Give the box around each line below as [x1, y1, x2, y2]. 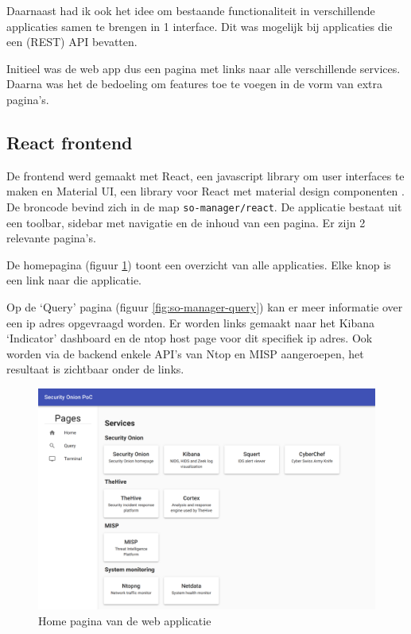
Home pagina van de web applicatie [38, 612, 211, 628]
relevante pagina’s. [6, 230, 96, 246]
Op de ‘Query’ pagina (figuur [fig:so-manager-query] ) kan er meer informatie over [6, 298, 403, 315]
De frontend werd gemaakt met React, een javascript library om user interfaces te [6, 167, 405, 184]
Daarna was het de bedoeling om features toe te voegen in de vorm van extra [6, 75, 382, 92]
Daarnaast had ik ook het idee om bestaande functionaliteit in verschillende [6, 2, 375, 18]
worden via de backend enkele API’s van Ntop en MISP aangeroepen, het [6, 345, 364, 361]
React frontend [6, 130, 133, 154]
